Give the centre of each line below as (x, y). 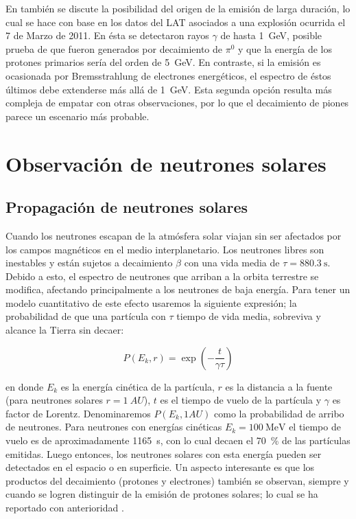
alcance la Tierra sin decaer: (65, 330)
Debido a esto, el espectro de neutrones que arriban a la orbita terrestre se (162, 276)
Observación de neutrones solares (166, 163)
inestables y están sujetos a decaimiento (89, 263)
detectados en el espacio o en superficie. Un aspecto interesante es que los (160, 467)
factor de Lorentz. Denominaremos (78, 413)
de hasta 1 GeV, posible (271, 35)
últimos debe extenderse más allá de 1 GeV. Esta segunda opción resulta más (169, 89)
